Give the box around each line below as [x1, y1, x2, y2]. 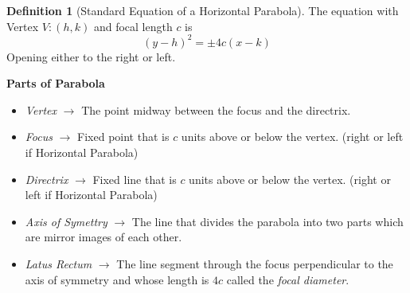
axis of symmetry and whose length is [25, 271, 209, 287]
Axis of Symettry [25, 213, 107, 229]
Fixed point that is [77, 128, 170, 145]
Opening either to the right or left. [6, 48, 176, 64]
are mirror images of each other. [25, 229, 182, 245]
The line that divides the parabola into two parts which [131, 213, 404, 229]
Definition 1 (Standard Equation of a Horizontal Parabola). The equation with [6, 2, 399, 18]
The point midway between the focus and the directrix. [81, 101, 351, 118]
